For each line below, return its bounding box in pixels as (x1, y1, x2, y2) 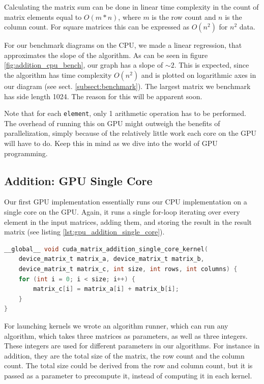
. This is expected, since (174, 60, 249, 70)
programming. (4, 147, 48, 158)
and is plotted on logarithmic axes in (141, 69, 256, 80)
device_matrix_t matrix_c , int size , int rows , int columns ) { (18, 265, 238, 273)
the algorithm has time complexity (4, 69, 112, 80)
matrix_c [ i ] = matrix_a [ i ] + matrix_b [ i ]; (33, 285, 179, 293)
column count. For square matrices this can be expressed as (4, 21, 189, 32)
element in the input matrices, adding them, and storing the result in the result (4, 216, 252, 227)
